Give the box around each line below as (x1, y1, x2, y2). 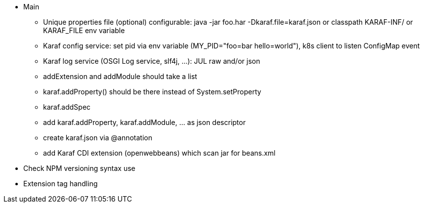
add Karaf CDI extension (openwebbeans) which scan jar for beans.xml (43, 149, 276, 157)
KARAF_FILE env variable (43, 26, 125, 35)
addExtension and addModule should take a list (43, 72, 197, 81)
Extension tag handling (23, 179, 98, 188)
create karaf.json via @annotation (43, 133, 152, 142)
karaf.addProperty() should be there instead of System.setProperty (43, 87, 261, 96)
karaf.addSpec (43, 103, 91, 111)
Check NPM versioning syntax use (23, 164, 136, 172)
